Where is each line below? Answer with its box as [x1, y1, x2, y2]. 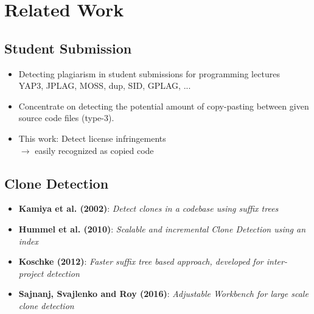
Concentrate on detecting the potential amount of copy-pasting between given [18, 99, 309, 112]
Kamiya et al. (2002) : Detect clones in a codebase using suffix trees [18, 202, 279, 215]
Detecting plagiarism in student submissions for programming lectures [18, 67, 280, 80]
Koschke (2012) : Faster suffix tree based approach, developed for [18, 255, 263, 268]
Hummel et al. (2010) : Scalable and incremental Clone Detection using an [18, 222, 306, 235]
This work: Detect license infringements [18, 131, 166, 144]
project [18, 267, 44, 279]
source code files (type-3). [18, 111, 114, 124]
